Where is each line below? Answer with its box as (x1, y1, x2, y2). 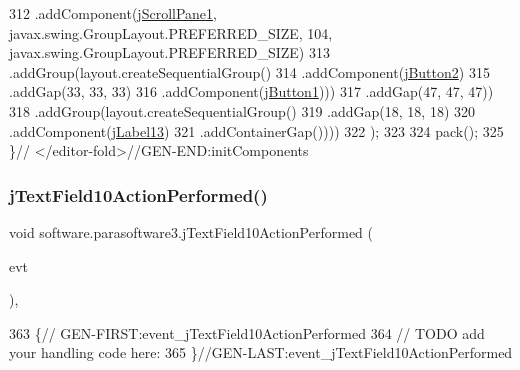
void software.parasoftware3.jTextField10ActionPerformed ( (9, 221, 373, 242)
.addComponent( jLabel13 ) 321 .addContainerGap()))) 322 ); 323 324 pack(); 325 (9, 120, 504, 141)
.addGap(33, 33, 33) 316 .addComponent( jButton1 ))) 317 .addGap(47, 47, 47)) (9, 81, 494, 102)
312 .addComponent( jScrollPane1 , (9, 3, 217, 23)
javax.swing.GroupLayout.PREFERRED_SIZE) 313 (9, 42, 330, 63)
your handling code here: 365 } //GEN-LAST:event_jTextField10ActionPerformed (9, 342, 513, 363)
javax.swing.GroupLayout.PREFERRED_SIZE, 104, (9, 22, 333, 43)
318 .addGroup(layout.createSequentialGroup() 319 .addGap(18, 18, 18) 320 (9, 100, 475, 121)
